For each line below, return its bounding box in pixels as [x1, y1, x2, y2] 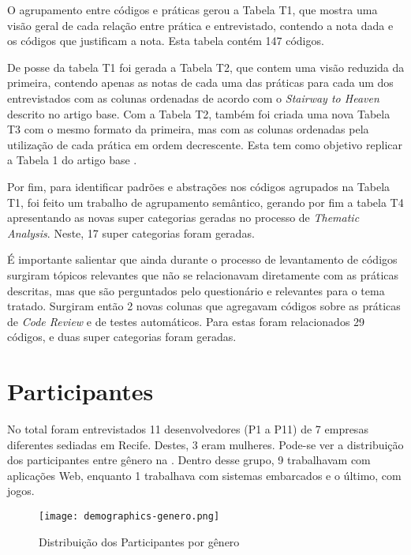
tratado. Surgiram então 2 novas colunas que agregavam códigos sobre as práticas [7, 298, 401, 314]
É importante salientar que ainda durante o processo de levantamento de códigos [7, 251, 398, 268]
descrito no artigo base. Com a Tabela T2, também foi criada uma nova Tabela [7, 105, 390, 122]
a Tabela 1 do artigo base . [7, 152, 137, 168]
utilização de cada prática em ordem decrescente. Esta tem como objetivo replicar [7, 136, 402, 152]
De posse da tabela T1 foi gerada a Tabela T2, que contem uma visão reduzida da [7, 58, 405, 75]
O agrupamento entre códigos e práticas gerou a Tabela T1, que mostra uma [7, 2, 378, 17]
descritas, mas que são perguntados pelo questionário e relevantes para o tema [7, 282, 385, 298]
